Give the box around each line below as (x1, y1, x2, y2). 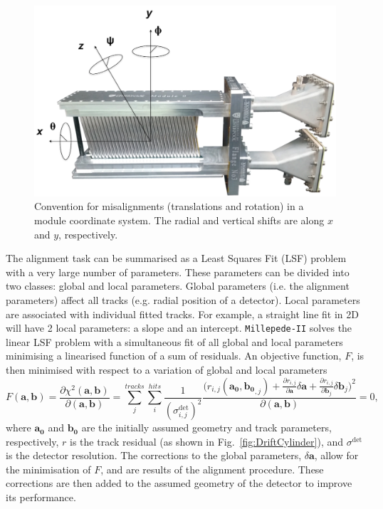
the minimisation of (6, 461, 91, 476)
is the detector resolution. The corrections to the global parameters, (6, 448, 302, 463)
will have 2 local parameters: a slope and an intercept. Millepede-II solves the (6, 320, 352, 335)
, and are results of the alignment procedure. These (100, 461, 324, 476)
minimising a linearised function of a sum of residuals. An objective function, (6, 348, 342, 363)
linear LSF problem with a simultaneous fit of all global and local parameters (6, 334, 343, 349)
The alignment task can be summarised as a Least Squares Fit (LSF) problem (6, 251, 347, 266)
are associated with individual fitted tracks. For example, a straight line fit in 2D (6, 306, 359, 321)
